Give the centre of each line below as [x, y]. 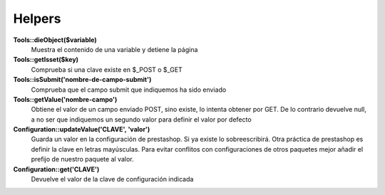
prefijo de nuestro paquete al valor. [82, 159]
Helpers [37, 19]
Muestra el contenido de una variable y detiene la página [114, 49]
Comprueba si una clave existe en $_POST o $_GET [107, 69]
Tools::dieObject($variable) [55, 40]
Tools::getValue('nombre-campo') [65, 99]
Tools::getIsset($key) [46, 60]
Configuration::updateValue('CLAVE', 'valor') [82, 130]
